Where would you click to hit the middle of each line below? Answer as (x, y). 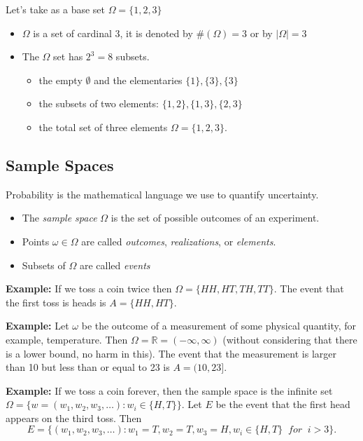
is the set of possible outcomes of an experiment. (215, 218)
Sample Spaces (60, 164)
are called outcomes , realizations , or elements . (179, 241)
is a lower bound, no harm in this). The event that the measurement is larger (171, 353)
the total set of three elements (103, 127)
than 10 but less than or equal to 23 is (88, 367)
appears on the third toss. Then (74, 418)
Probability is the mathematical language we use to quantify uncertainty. (162, 194)
